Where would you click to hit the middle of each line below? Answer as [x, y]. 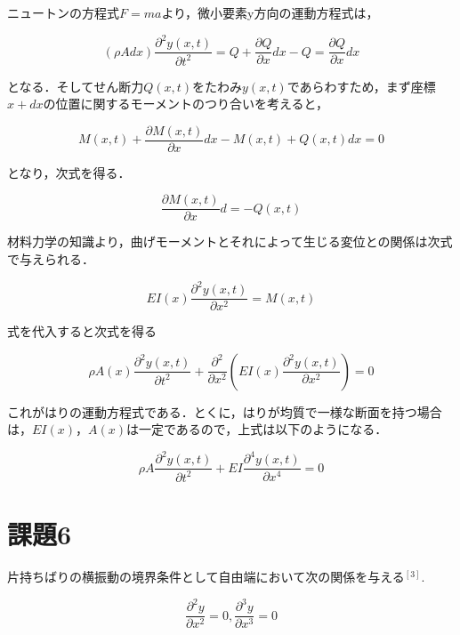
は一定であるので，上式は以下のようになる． [257, 429]
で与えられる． [51, 259]
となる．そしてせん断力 [76, 86]
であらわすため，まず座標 [361, 86]
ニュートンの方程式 [63, 12]
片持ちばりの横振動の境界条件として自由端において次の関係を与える [206, 576]
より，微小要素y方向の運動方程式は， [270, 12]
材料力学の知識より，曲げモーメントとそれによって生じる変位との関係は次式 [230, 241]
